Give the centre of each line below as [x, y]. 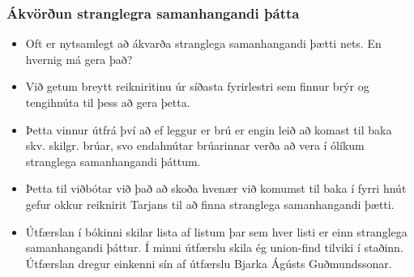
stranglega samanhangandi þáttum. [113, 161]
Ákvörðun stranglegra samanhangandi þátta [153, 13]
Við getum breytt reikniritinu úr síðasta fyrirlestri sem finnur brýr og [197, 86]
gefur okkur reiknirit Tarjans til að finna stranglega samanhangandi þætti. [210, 204]
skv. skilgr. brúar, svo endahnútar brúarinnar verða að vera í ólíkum [195, 145]
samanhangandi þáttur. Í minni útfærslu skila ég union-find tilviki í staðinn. [214, 247]
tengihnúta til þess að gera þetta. [108, 102]
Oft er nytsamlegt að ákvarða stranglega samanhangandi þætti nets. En [203, 43]
